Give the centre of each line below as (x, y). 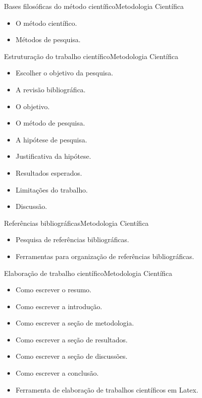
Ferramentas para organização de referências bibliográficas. (105, 256)
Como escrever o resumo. (53, 290)
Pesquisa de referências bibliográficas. (72, 239)
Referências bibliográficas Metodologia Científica (76, 223)
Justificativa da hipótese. (53, 156)
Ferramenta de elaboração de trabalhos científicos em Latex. (107, 389)
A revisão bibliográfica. (50, 89)
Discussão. (31, 206)
